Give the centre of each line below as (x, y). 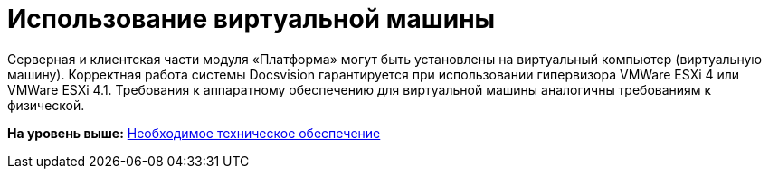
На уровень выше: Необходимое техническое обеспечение (194, 133)
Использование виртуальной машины (252, 19)
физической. (46, 105)
